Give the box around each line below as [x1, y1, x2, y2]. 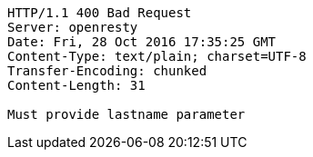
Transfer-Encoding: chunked [7, 64, 207, 78]
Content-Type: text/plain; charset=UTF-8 [7, 49, 307, 64]
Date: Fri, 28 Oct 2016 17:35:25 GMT [7, 34, 277, 49]
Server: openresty [7, 20, 138, 34]
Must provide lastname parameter [7, 107, 246, 122]
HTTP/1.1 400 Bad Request [7, 5, 192, 20]
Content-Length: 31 [7, 78, 146, 93]
